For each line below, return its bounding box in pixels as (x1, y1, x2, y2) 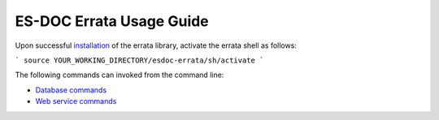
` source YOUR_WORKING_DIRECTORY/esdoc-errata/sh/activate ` (15, 55, 264, 65)
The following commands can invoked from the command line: (15, 70, 224, 80)
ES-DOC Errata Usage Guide (15, 12, 209, 30)
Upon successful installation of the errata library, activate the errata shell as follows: (15, 41, 297, 50)
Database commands (35, 85, 107, 95)
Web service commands (35, 96, 117, 106)
